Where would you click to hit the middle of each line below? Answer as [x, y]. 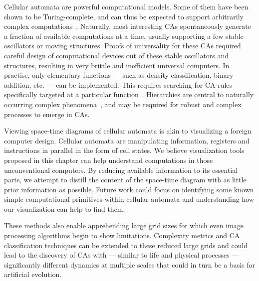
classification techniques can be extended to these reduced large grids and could [126, 245]
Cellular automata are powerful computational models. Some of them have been [126, 6]
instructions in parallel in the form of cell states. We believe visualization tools [124, 150]
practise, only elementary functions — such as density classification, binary [119, 75]
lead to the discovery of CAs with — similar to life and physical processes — [122, 255]
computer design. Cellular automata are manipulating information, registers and [127, 140]
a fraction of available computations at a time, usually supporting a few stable [124, 36]
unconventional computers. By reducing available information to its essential [121, 170]
